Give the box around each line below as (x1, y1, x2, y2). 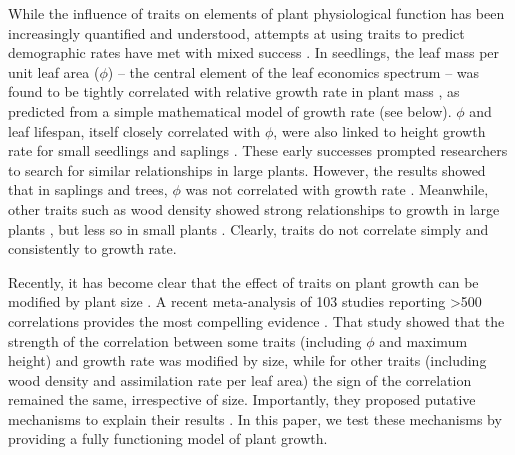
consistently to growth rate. (8, 238, 177, 259)
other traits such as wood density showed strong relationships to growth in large (8, 198, 500, 219)
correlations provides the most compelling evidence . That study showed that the (8, 310, 505, 331)
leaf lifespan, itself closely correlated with (8, 120, 261, 141)
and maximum (379, 330, 468, 351)
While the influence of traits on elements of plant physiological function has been (8, 3, 505, 23)
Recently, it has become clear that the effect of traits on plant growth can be (8, 271, 479, 292)
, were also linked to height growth (273, 120, 486, 141)
